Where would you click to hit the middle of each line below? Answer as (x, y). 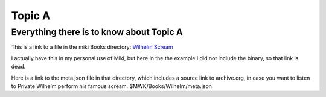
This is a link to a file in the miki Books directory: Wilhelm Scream (92, 47)
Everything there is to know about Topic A (97, 32)
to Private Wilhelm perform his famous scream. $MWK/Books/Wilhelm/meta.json (112, 86)
